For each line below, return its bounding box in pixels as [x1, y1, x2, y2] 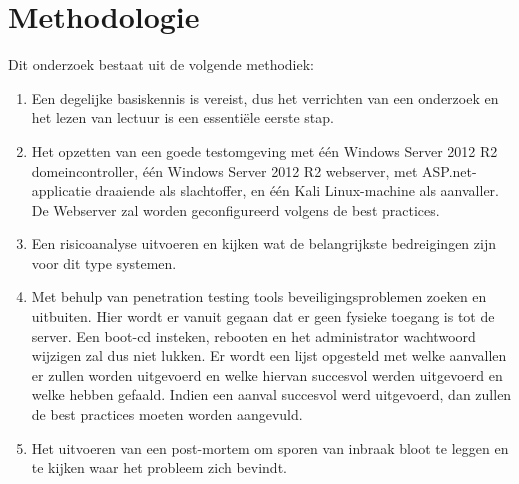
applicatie [31, 180, 91, 201]
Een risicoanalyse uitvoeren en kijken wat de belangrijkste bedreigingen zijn [31, 233, 496, 254]
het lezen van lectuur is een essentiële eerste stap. [31, 107, 334, 128]
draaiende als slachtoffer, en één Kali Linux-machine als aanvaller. [95, 180, 499, 201]
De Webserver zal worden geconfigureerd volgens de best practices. [31, 199, 440, 220]
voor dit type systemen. [31, 252, 177, 273]
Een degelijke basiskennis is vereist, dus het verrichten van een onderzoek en [31, 87, 499, 108]
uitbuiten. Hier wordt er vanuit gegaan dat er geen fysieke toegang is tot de [31, 306, 495, 327]
